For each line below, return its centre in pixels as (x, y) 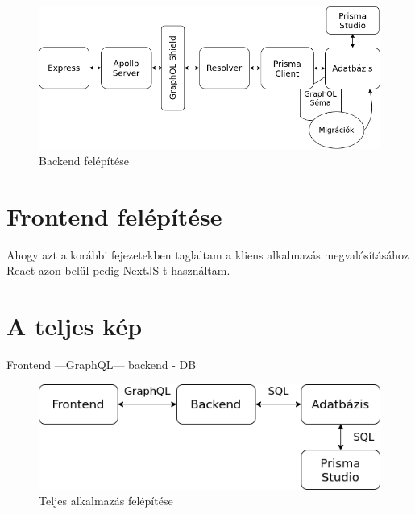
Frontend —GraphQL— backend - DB (102, 364)
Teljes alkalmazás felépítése (106, 501)
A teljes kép (75, 326)
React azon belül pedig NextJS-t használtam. (118, 270)
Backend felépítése (84, 160)
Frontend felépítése (114, 216)
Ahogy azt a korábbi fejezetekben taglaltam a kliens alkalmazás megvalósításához (208, 254)
